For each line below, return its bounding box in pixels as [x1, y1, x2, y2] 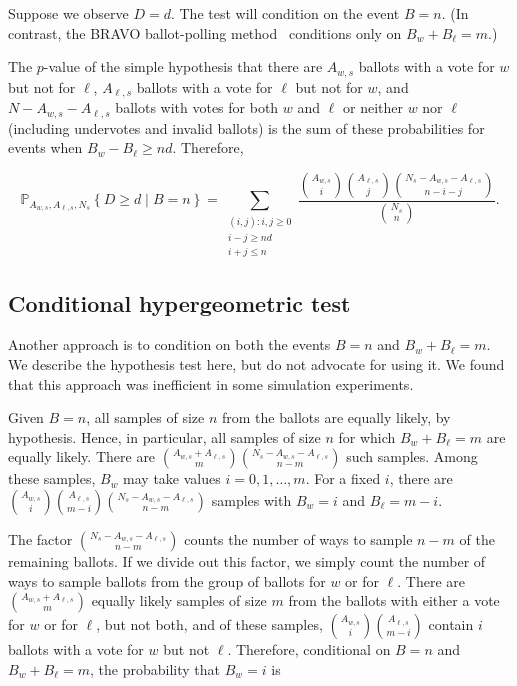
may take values [123, 468, 221, 489]
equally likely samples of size [91, 590, 267, 611]
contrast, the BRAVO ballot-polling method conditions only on [8, 22, 402, 43]
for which [338, 426, 396, 447]
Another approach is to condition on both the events [8, 334, 331, 355]
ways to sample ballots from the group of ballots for [8, 570, 326, 591]
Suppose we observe [8, 3, 129, 23]
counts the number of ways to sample [184, 528, 413, 549]
